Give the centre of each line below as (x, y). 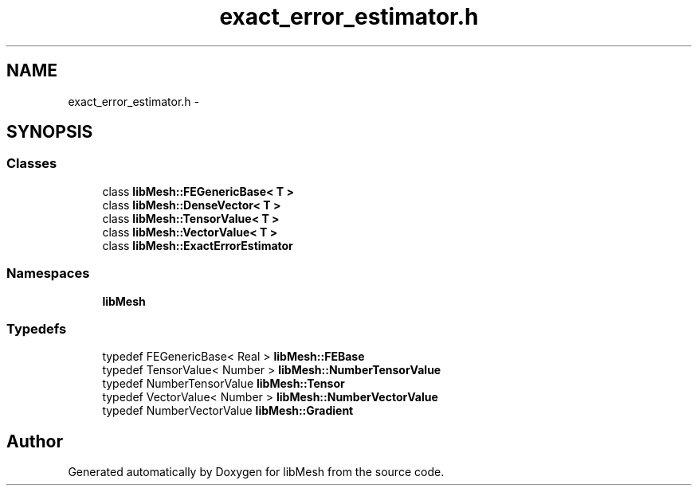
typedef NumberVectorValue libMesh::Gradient (228, 411)
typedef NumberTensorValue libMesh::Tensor (224, 384)
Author (35, 441)
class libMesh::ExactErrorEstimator (198, 245)
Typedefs (37, 328)
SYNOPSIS (50, 132)
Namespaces (48, 273)
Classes (32, 164)
